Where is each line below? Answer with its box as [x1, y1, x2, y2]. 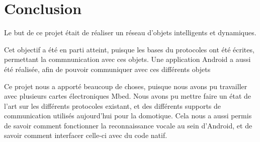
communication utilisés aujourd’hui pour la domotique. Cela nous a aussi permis [4, 110, 252, 121]
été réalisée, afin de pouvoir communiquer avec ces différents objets [4, 63, 211, 74]
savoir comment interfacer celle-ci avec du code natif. [4, 130, 167, 140]
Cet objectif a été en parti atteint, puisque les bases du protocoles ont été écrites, [4, 44, 254, 54]
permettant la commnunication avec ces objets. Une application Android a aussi [4, 54, 251, 64]
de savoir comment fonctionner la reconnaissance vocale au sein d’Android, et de [4, 120, 252, 130]
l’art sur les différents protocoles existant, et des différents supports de [4, 100, 221, 111]
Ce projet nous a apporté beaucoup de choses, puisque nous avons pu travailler [4, 81, 247, 91]
